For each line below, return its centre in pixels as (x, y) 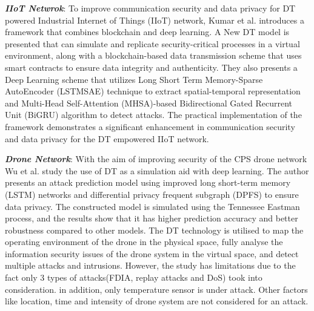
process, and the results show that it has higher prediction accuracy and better (152, 218)
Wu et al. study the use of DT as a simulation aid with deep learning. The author (157, 170)
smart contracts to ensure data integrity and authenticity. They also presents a (151, 67)
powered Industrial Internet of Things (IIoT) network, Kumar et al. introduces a (155, 20)
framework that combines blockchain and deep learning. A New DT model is (147, 32)
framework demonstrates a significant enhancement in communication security (150, 126)
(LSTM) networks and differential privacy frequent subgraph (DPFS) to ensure (152, 194)
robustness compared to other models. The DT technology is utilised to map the (154, 230)
